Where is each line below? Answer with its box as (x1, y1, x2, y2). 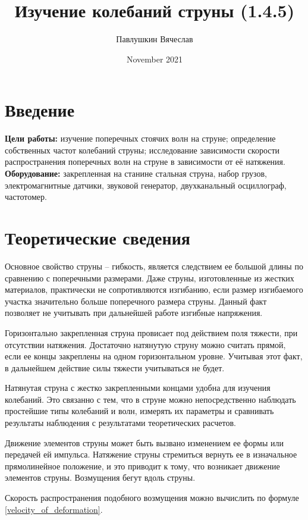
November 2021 (126, 52, 183, 65)
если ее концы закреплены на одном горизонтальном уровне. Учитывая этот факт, (5, 350, 303, 362)
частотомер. (5, 190, 47, 203)
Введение (5, 98, 75, 122)
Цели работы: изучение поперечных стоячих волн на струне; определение (5, 132, 276, 145)
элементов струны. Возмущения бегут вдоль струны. (5, 471, 196, 484)
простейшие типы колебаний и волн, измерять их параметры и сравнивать (5, 405, 274, 417)
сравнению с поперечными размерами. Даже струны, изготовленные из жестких (5, 271, 294, 284)
